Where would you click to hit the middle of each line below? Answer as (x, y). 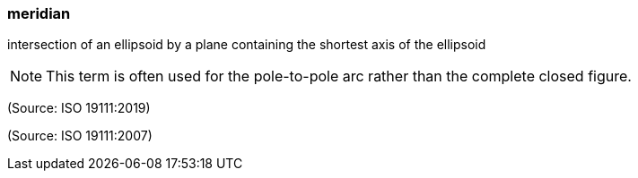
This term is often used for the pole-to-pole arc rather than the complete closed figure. (339, 76)
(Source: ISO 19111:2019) (79, 108)
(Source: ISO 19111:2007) (80, 136)
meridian (39, 13)
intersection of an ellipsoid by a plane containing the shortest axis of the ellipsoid (247, 45)
